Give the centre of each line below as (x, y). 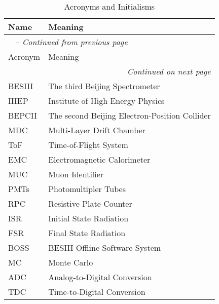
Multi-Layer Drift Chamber (97, 130)
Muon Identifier (76, 174)
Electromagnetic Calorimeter (99, 159)
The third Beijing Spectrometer (104, 86)
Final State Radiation (87, 233)
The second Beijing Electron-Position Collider (130, 115)
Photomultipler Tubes (87, 189)
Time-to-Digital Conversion (97, 292)
